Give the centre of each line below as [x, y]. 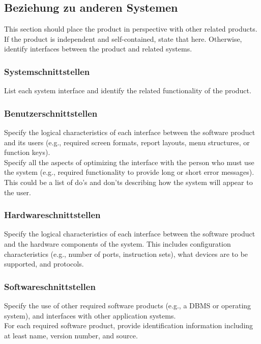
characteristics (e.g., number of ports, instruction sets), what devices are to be [126, 254]
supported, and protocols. [44, 264]
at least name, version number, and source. [71, 335]
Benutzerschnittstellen [51, 113]
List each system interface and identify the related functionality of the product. [128, 90]
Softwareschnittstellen [50, 286]
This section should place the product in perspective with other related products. [131, 29]
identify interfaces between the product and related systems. [98, 49]
